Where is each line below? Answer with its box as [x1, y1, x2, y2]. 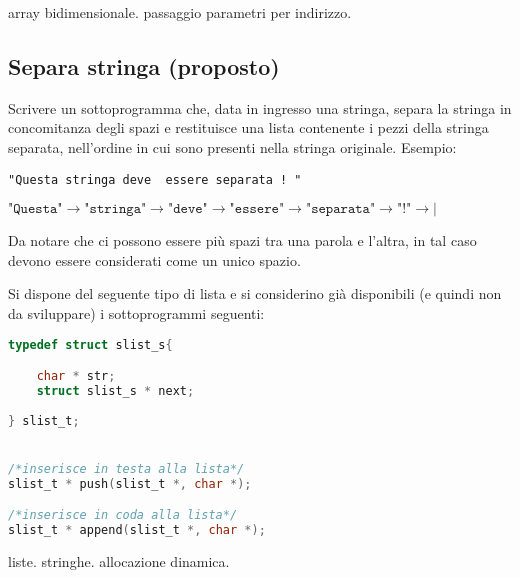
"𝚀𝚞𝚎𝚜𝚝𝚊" [8, 202, 63, 217]
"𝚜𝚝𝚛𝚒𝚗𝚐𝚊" [84, 202, 147, 217]
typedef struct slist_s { [8, 337, 173, 352]
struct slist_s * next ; [36, 384, 195, 399]
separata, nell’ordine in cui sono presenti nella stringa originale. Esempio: [8, 136, 457, 157]
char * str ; [36, 369, 116, 384]
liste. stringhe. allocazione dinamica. [8, 551, 230, 572]
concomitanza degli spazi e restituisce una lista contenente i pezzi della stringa [8, 117, 489, 138]
